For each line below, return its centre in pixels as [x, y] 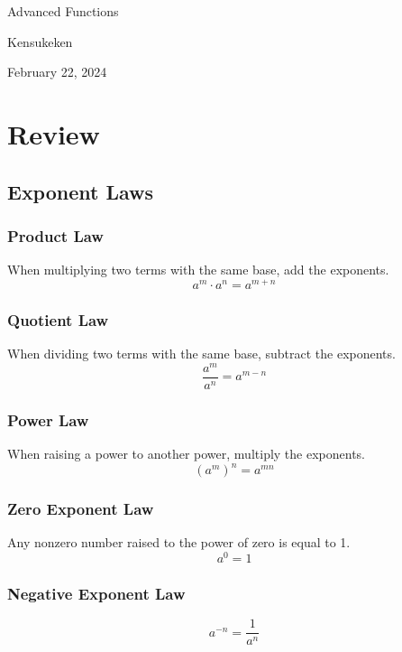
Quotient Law [58, 319]
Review [54, 133]
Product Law [55, 235]
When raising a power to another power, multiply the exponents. [186, 453]
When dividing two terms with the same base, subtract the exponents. [201, 354]
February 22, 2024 [57, 72]
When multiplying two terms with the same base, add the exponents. [198, 270]
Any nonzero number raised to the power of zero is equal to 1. [179, 542]
